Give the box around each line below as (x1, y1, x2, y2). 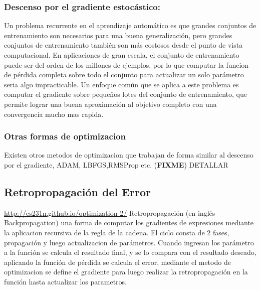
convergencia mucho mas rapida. (4, 108, 104, 119)
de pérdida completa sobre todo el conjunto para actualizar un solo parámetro (4, 69, 244, 80)
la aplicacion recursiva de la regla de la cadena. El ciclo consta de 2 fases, (4, 227, 229, 237)
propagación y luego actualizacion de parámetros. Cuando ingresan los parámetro (4, 237, 254, 247)
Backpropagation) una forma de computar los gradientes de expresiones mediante (4, 217, 254, 228)
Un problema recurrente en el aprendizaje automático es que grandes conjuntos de (4, 20, 256, 31)
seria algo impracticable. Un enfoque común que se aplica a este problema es (4, 79, 239, 89)
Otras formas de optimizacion (4, 130, 126, 142)
